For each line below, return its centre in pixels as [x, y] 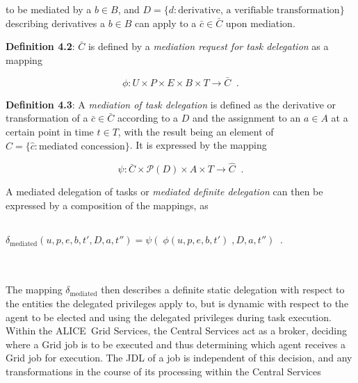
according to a [148, 118]
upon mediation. [260, 23]
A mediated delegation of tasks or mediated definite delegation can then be [164, 191]
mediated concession [82, 146]
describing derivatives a [55, 23]
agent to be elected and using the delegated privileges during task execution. [169, 317]
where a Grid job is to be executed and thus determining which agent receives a [176, 344]
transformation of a [47, 118]
